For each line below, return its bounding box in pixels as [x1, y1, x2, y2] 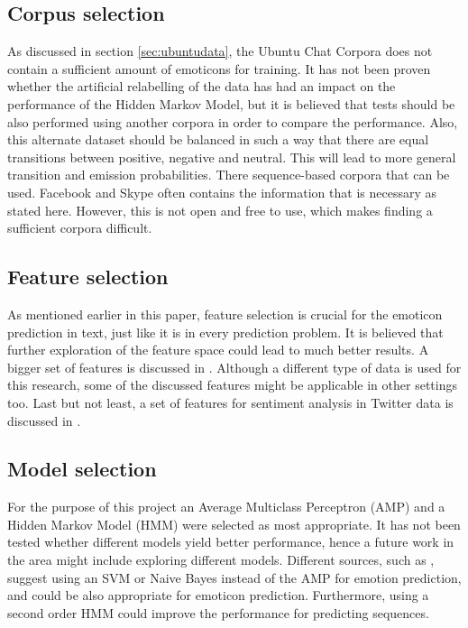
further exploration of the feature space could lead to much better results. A [7, 340, 429, 359]
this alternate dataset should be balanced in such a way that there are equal [7, 130, 429, 149]
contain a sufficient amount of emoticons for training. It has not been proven [7, 59, 431, 78]
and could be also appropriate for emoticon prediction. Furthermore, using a [7, 586, 429, 605]
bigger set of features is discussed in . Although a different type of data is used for [7, 357, 462, 376]
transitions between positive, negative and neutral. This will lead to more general [7, 147, 456, 166]
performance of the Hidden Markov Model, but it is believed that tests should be [7, 94, 455, 113]
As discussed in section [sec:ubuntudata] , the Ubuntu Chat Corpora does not [7, 42, 433, 60]
